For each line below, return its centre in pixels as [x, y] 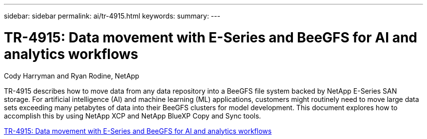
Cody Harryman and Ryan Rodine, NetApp [72, 76]
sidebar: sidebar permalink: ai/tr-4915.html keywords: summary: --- [112, 16]
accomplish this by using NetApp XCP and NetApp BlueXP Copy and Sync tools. [133, 116]
